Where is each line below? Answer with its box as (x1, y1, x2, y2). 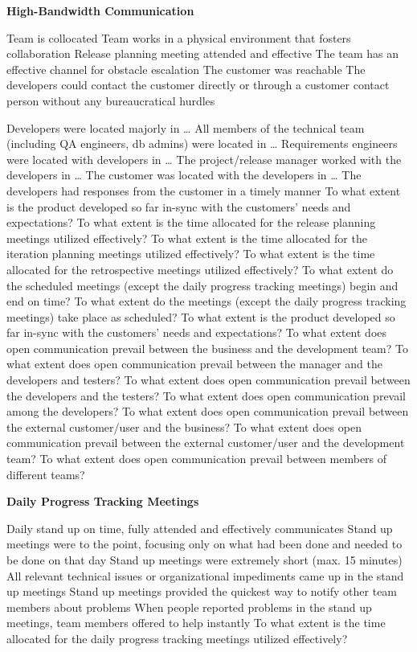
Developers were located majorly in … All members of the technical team (6, 119, 365, 136)
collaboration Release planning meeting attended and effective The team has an (6, 45, 399, 62)
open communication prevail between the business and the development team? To (6, 339, 408, 356)
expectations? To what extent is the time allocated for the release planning (6, 214, 376, 231)
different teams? (6, 465, 85, 482)
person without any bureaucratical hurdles (6, 92, 215, 109)
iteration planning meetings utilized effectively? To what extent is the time (6, 245, 375, 262)
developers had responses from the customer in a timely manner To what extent (6, 182, 401, 199)
